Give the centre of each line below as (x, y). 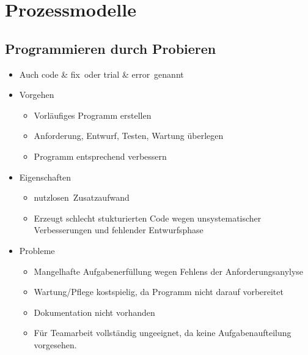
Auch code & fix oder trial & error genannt (101, 74)
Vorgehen (37, 95)
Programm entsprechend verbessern (100, 156)
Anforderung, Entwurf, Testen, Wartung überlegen (129, 136)
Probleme (37, 250)
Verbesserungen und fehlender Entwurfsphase (119, 230)
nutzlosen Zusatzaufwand (82, 197)
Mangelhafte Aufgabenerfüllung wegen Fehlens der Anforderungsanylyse (169, 271)
